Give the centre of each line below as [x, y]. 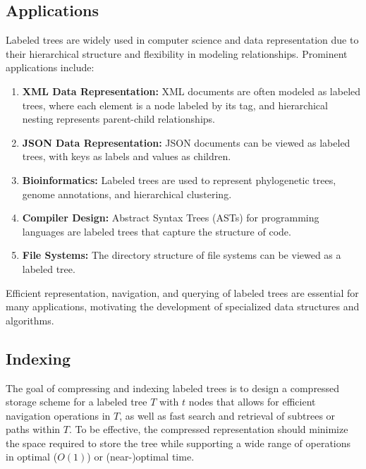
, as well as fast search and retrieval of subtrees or [227, 415]
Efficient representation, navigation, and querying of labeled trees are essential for [182, 292]
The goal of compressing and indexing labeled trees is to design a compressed [173, 388]
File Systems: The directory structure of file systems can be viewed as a [182, 255]
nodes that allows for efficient [252, 402]
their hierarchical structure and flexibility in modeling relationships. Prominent [177, 53]
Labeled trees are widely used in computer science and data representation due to [182, 40]
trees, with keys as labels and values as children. [127, 156]
